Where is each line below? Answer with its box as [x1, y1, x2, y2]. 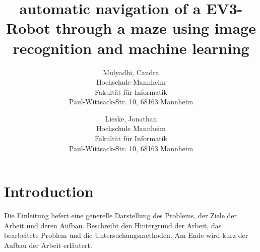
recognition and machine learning [13, 37, 249, 58]
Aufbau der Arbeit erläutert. [4, 239, 92, 250]
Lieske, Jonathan [105, 113, 157, 123]
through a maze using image [55, 18, 256, 38]
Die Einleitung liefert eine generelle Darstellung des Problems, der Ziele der [4, 210, 237, 221]
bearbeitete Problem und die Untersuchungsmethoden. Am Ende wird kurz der [4, 230, 248, 240]
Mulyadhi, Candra [103, 67, 159, 77]
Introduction [4, 181, 94, 202]
